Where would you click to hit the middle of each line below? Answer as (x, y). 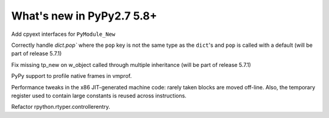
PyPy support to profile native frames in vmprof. (72, 76)
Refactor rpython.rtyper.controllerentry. (61, 107)
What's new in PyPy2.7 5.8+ (84, 16)
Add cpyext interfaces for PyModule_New (63, 34)
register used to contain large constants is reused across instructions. (99, 95)
